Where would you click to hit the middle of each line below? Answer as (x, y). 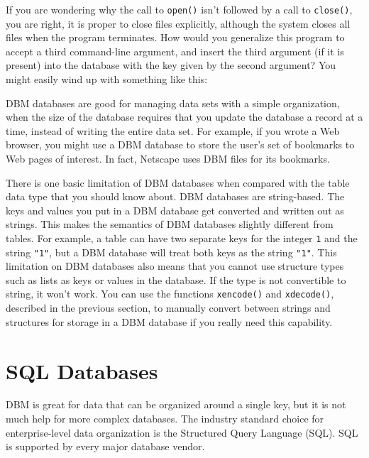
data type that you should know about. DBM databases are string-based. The (175, 196)
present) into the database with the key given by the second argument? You (171, 65)
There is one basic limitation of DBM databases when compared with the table (178, 182)
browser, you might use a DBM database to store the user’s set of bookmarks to (180, 145)
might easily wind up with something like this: (107, 79)
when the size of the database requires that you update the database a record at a (184, 117)
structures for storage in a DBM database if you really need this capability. (169, 321)
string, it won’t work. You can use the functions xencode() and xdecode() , (170, 294)
